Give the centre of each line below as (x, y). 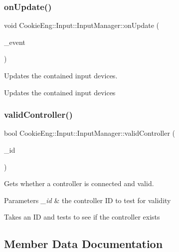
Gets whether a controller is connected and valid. (79, 183)
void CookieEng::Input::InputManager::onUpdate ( (82, 25)
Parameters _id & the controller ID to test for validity (88, 200)
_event (15, 42)
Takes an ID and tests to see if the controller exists (82, 217)
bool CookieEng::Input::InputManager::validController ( (90, 133)
